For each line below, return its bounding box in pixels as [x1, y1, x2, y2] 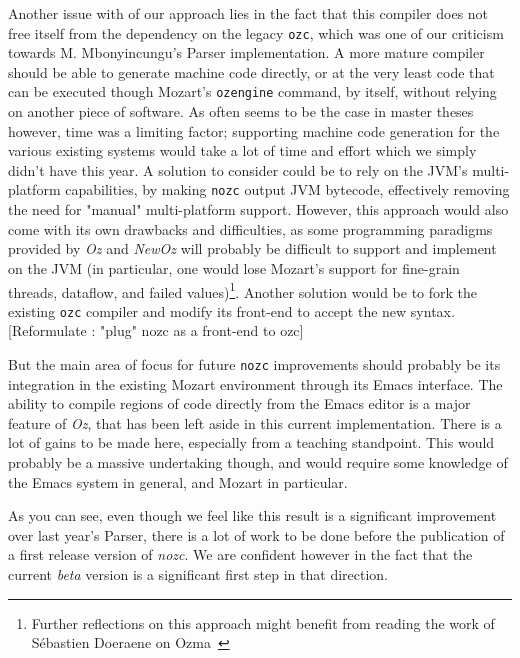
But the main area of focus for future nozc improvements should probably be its [8, 354, 501, 374]
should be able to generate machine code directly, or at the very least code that [8, 61, 495, 82]
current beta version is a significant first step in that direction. [8, 564, 389, 584]
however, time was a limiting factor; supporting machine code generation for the [8, 120, 500, 141]
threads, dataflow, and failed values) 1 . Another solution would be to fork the [8, 278, 478, 302]
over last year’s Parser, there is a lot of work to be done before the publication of [8, 524, 505, 545]
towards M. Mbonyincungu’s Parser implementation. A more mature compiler [8, 42, 485, 63]
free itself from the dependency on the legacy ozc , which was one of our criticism [8, 22, 504, 43]
